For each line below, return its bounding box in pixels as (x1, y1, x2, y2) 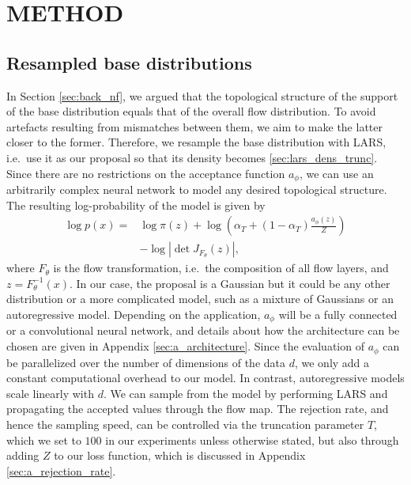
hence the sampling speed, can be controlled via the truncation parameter (6, 415, 364, 432)
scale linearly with (6, 385, 94, 401)
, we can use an (299, 165, 374, 181)
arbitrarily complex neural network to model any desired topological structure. (6, 181, 387, 197)
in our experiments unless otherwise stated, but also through (105, 431, 399, 448)
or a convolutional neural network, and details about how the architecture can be (6, 322, 400, 339)
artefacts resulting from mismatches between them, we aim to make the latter (6, 118, 383, 135)
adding (6, 447, 40, 464)
